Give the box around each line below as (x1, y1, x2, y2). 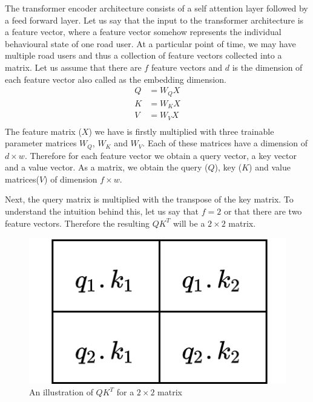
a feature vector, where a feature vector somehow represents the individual (5, 25, 282, 38)
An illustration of (29, 386, 93, 398)
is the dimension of (232, 60, 303, 73)
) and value (249, 161, 291, 173)
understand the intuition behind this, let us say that (5, 205, 199, 218)
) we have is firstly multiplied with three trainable (88, 125, 274, 137)
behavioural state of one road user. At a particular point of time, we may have (5, 37, 296, 50)
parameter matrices (5, 137, 77, 149)
